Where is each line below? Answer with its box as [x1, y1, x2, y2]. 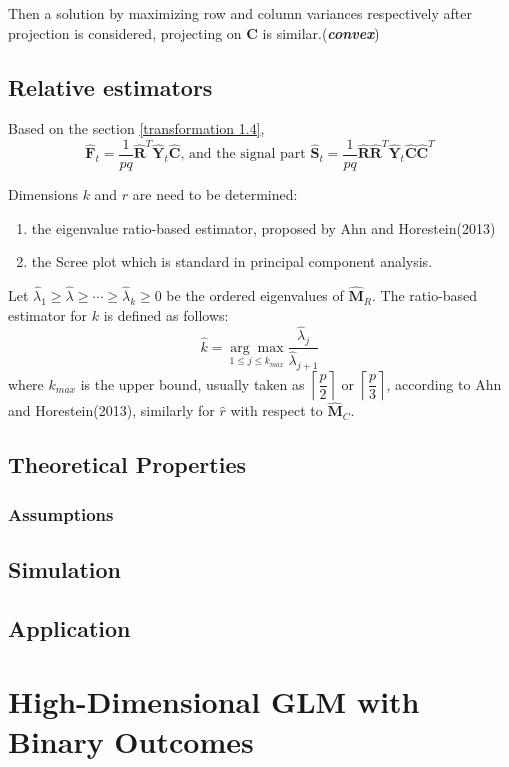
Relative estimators [8, 71, 213, 102]
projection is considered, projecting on [8, 22, 242, 43]
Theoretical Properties [8, 449, 247, 480]
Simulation [8, 553, 122, 584]
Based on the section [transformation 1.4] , [8, 118, 265, 139]
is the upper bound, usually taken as [80, 373, 305, 394]
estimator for [8, 304, 88, 325]
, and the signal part [180, 147, 306, 162]
